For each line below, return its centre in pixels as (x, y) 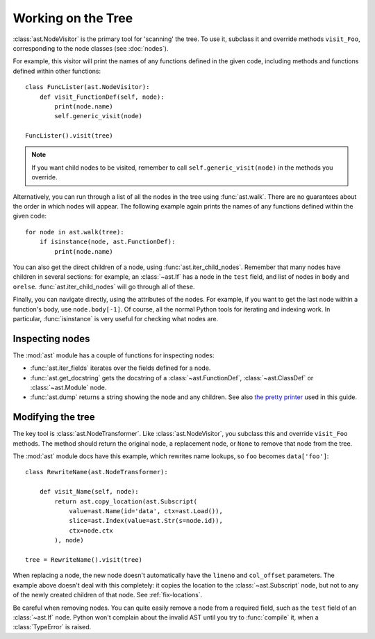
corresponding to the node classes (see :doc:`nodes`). (91, 48)
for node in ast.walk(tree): (75, 232)
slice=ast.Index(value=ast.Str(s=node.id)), (146, 521)
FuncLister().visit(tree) (69, 136)
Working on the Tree (73, 18)
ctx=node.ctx (91, 531)
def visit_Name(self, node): (89, 492)
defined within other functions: (57, 71)
